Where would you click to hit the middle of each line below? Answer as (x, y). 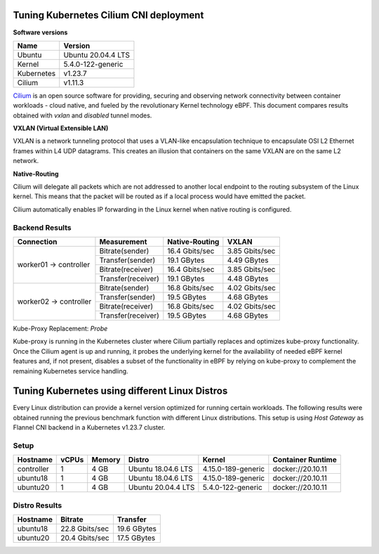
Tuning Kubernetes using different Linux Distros (120, 391)
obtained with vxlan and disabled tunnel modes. (82, 115)
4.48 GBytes (248, 278)
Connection (37, 241)
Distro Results (38, 505)
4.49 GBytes (248, 260)
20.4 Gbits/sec (85, 538)
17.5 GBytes (136, 538)
